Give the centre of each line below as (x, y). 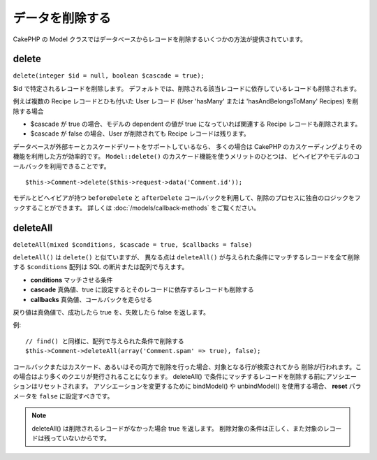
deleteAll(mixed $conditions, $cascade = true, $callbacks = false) (133, 244)
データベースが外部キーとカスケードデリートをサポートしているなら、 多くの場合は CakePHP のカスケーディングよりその (187, 146)
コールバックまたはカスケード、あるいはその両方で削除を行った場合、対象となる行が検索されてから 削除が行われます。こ (187, 366)
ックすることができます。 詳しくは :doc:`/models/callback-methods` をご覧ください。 (136, 208)
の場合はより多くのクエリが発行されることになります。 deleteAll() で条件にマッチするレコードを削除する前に (170, 376)
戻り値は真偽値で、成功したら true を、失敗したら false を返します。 (111, 312)
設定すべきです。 (89, 396)
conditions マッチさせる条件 (72, 280)
